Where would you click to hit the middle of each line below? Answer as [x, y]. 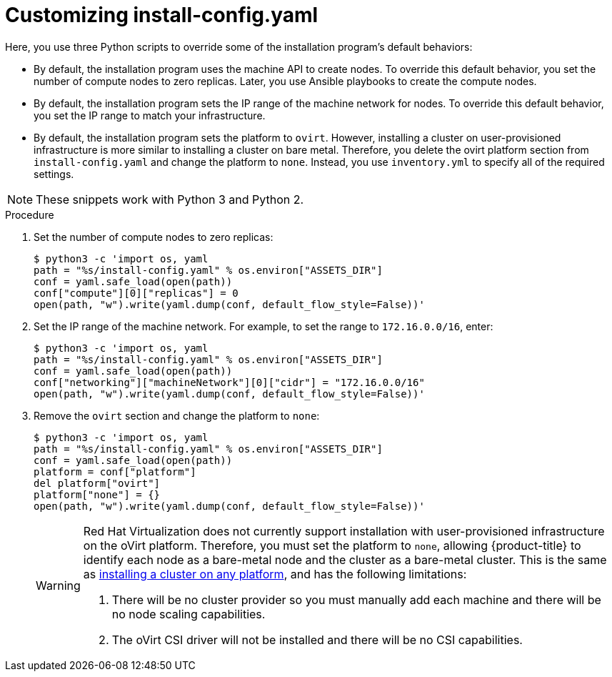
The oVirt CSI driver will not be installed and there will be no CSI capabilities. [317, 639]
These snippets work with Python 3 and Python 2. [170, 199]
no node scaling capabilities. [189, 614]
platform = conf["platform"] [115, 471]
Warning [58, 585]
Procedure [30, 214]
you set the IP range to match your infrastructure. [150, 115]
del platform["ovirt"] [97, 483]
